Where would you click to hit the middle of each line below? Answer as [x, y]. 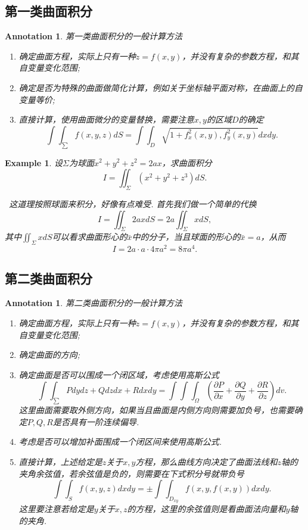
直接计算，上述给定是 [60, 461]
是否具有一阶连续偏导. [96, 421]
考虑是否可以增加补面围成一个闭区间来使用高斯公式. [120, 442]
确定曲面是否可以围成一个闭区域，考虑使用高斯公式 [119, 374]
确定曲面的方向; [49, 355]
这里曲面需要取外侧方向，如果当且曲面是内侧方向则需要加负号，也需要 [156, 410]
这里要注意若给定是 [56, 509]
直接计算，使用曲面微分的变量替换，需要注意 [106, 119]
